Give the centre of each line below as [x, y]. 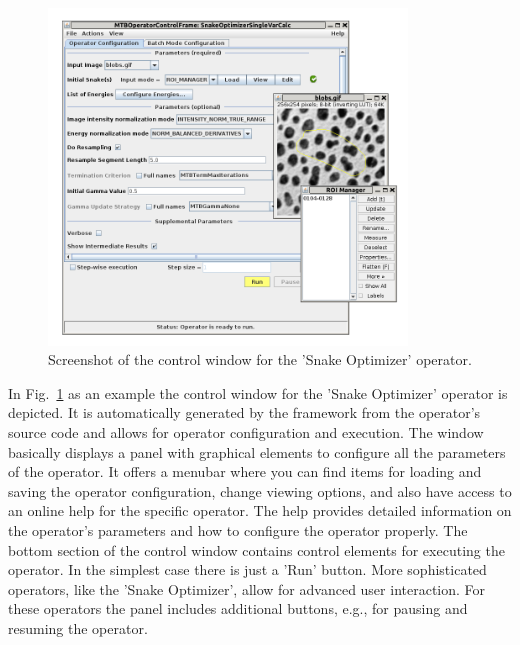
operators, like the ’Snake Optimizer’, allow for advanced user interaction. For [247, 588]
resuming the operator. [78, 628]
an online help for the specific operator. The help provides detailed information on [260, 510]
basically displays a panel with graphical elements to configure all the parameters [257, 451]
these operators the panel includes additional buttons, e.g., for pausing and [238, 608]
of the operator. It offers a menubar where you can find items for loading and [245, 471]
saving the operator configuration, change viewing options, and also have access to [260, 490]
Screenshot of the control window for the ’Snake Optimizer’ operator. [260, 359]
